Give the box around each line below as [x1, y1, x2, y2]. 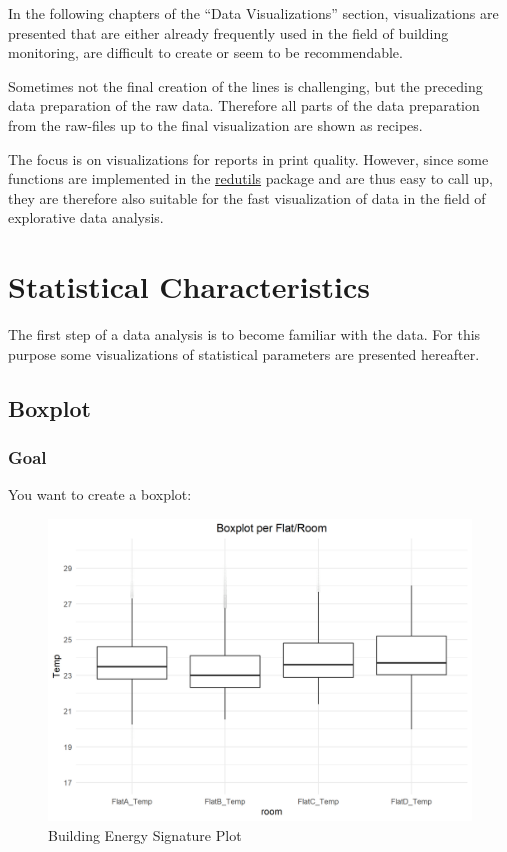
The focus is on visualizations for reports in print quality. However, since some [8, 148, 489, 169]
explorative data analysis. [8, 207, 164, 228]
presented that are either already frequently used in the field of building [8, 22, 449, 43]
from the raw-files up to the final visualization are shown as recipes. [8, 114, 423, 135]
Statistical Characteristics [8, 266, 370, 307]
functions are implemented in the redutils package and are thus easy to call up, [8, 168, 493, 189]
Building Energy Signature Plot [48, 824, 242, 845]
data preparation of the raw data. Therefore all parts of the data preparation [8, 95, 480, 116]
